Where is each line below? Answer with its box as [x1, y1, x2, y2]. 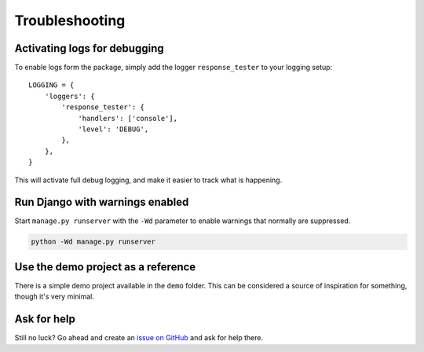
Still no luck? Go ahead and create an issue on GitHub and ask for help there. [14, 333, 264, 343]
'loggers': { [44, 91, 95, 101]
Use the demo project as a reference [14, 260, 196, 273]
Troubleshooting [14, 12, 126, 29]
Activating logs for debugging [14, 42, 164, 55]
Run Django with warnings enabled [14, 196, 189, 209]
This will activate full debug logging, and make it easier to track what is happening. [14, 175, 283, 185]
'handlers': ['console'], [78, 114, 178, 123]
